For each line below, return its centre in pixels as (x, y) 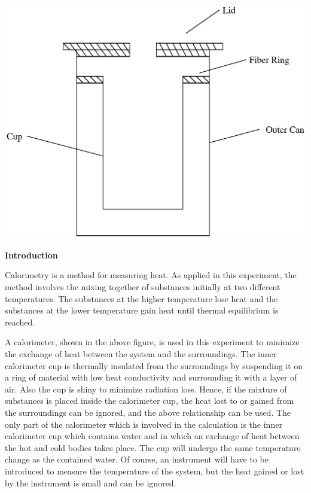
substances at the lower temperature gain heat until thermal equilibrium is (142, 310)
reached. (20, 322)
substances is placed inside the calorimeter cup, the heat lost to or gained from (150, 401)
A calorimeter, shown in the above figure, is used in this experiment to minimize (152, 342)
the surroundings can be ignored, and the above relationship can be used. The (148, 413)
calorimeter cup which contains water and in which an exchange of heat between (152, 436)
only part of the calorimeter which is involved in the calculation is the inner (144, 424)
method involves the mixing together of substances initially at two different (143, 287)
